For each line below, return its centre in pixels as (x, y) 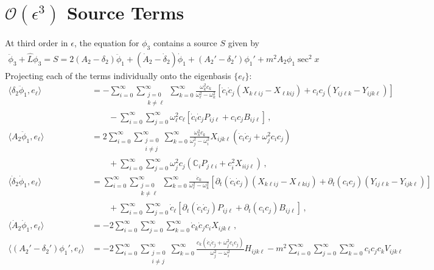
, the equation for (107, 42)
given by (243, 42)
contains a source (185, 42)
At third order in (37, 42)
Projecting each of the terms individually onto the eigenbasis (118, 75)
